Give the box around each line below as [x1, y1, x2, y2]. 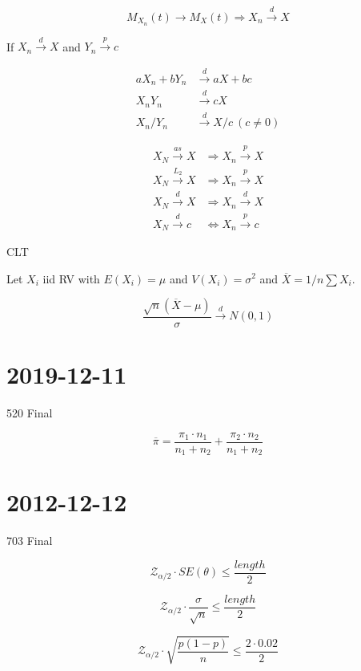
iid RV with [42, 270, 100, 287]
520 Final [6, 405, 53, 421]
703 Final [6, 532, 53, 549]
